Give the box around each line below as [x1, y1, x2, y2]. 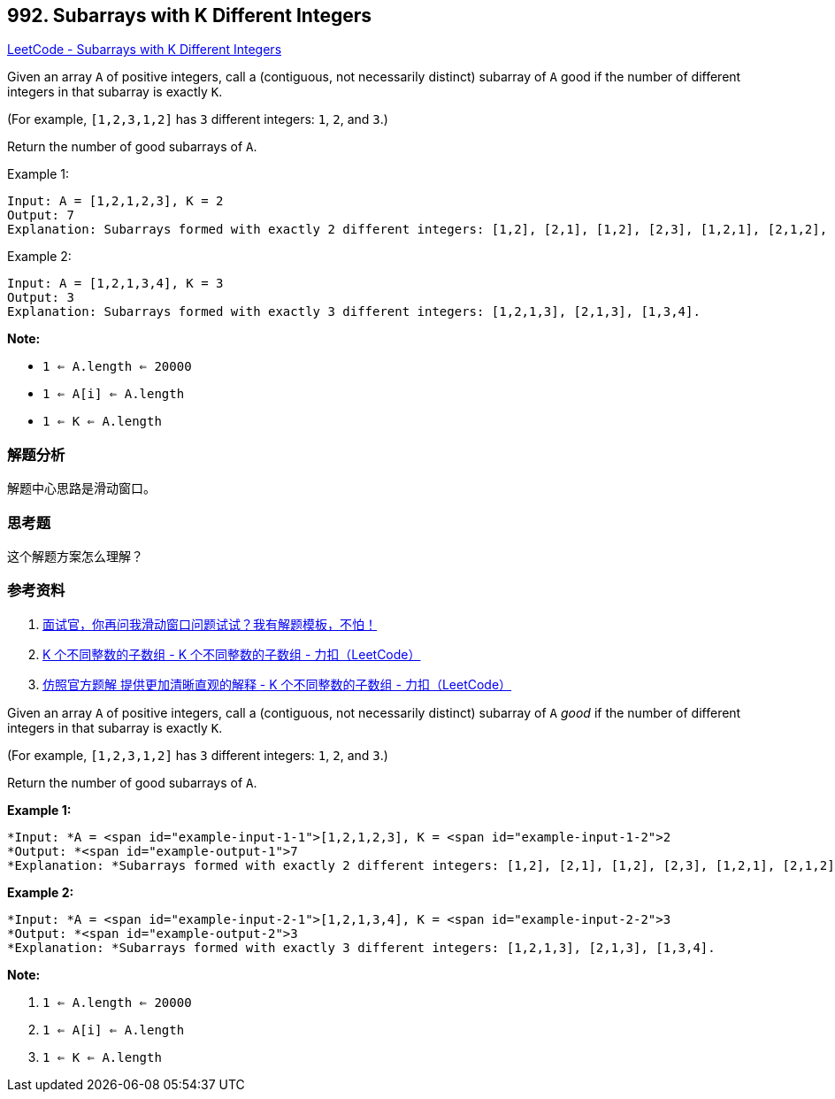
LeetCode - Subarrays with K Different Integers [7, 42, 282, 58]
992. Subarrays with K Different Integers [7, 4, 372, 27]
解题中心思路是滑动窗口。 [7, 480, 156, 496]
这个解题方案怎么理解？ [7, 548, 143, 564]
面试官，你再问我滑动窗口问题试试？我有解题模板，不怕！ [42, 616, 377, 632]
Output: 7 [7, 208, 74, 223]
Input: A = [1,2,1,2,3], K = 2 [7, 194, 224, 209]
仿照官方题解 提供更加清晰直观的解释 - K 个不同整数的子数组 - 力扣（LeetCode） [42, 676, 512, 692]
